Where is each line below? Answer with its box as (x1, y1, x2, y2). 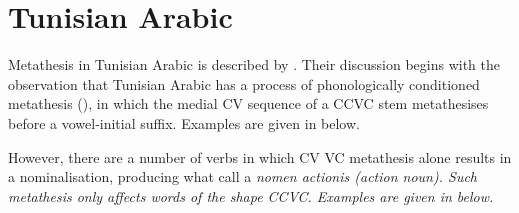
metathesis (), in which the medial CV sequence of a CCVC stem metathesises (8, 93, 489, 114)
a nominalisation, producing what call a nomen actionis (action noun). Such (8, 166, 478, 187)
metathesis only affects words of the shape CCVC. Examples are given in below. (8, 185, 494, 206)
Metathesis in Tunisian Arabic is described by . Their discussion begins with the (8, 54, 500, 75)
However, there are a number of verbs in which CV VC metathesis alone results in (8, 146, 512, 167)
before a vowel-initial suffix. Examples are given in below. (8, 112, 360, 133)
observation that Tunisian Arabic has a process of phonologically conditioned (8, 73, 480, 94)
